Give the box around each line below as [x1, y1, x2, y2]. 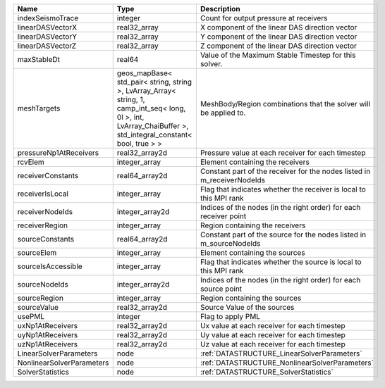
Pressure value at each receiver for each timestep [200, 148, 366, 158]
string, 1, [116, 95, 145, 104]
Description [200, 4, 241, 13]
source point [200, 284, 243, 294]
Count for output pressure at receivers [200, 13, 328, 23]
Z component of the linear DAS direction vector [200, 41, 357, 51]
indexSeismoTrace [17, 13, 79, 23]
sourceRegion [17, 293, 63, 303]
